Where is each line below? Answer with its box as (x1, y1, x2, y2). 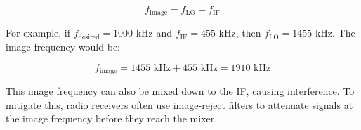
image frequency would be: (6, 39, 120, 54)
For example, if (6, 25, 71, 40)
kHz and (136, 25, 173, 40)
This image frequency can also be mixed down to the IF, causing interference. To (6, 84, 355, 98)
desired (78, 33, 100, 41)
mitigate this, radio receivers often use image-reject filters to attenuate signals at (6, 97, 353, 112)
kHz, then (218, 25, 261, 40)
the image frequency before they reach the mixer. (6, 111, 218, 126)
